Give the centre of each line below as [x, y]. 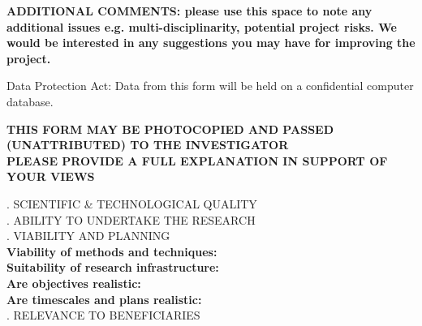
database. [30, 101]
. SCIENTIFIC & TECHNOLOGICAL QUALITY [132, 203]
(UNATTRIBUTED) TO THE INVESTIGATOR [148, 145]
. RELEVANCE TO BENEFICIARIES [103, 315]
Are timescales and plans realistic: [104, 299]
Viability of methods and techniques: [112, 251]
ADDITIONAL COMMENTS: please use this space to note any [189, 11]
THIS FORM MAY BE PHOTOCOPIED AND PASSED [170, 129]
